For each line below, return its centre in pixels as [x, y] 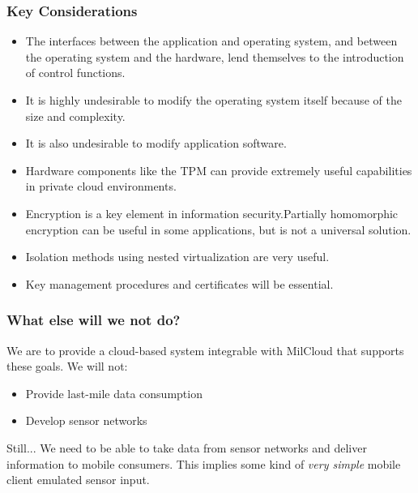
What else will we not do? [94, 320]
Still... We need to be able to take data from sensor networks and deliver [187, 447]
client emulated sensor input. [78, 480]
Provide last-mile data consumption [114, 393]
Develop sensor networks [86, 420]
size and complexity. [75, 116]
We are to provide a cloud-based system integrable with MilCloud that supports [205, 350]
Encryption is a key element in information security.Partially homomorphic [212, 213]
